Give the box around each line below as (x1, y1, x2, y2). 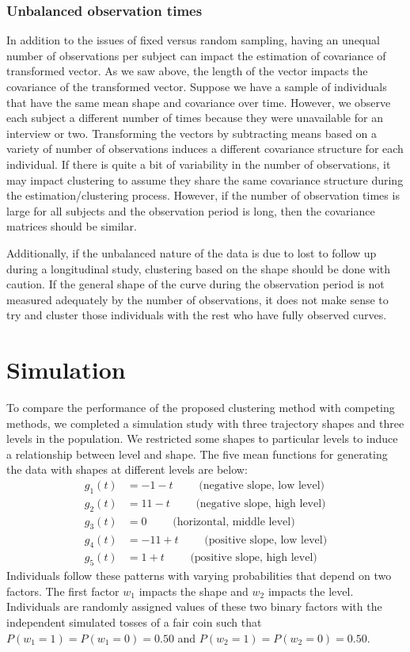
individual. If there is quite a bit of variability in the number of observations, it (6, 155, 391, 172)
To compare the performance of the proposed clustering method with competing (6, 399, 395, 416)
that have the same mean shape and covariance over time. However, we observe (6, 93, 391, 110)
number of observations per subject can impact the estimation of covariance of (6, 47, 386, 63)
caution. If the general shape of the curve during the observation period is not (6, 276, 385, 292)
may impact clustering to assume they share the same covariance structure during (6, 171, 404, 188)
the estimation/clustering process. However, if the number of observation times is (6, 187, 400, 204)
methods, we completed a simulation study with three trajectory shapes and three (6, 414, 404, 431)
